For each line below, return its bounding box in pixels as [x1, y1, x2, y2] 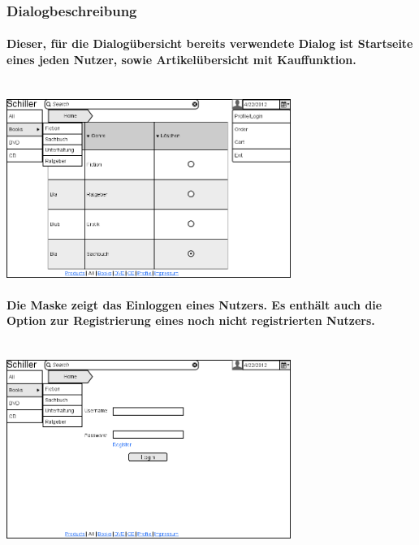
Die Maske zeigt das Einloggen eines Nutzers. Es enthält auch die [6, 296, 382, 313]
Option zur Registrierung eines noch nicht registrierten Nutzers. [6, 312, 375, 329]
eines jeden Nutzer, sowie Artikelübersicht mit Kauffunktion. [6, 51, 356, 68]
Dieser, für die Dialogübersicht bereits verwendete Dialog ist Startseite [6, 35, 413, 52]
